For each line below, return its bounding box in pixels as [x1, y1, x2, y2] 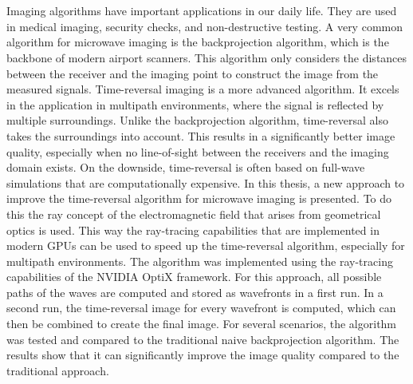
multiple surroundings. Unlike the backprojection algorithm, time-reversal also [6, 112, 388, 129]
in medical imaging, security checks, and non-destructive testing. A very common [6, 18, 403, 34]
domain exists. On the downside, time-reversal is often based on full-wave [6, 159, 365, 176]
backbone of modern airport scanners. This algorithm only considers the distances [6, 49, 407, 65]
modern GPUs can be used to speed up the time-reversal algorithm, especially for [6, 237, 405, 254]
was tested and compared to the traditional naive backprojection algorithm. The [6, 331, 399, 347]
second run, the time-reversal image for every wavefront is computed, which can [6, 299, 396, 316]
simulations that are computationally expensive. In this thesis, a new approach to [6, 174, 405, 191]
